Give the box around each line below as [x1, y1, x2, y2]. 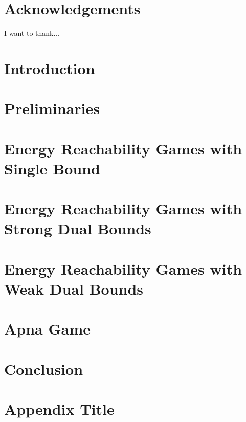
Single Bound [4, 158, 100, 179]
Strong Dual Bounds [4, 218, 151, 239]
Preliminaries [4, 98, 100, 119]
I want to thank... [4, 28, 60, 38]
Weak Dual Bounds [4, 278, 144, 299]
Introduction [4, 57, 95, 78]
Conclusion [4, 358, 83, 379]
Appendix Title [4, 398, 115, 419]
